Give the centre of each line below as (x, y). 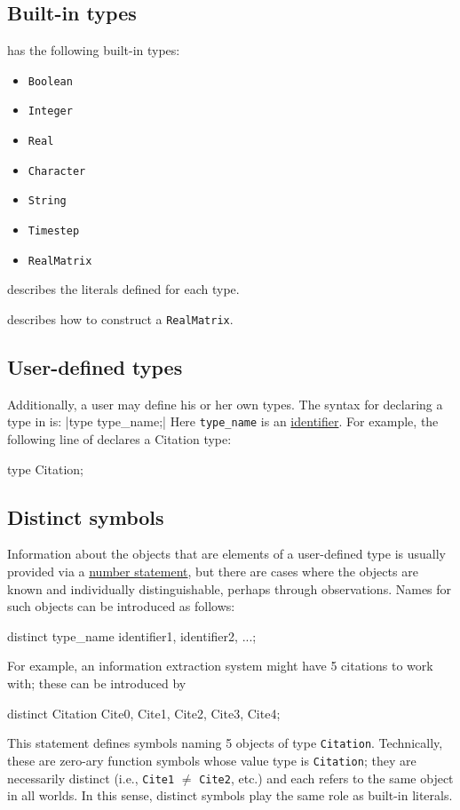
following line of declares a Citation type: (119, 439)
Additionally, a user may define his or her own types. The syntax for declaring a (225, 404)
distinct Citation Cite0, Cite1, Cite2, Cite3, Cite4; (144, 713)
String (47, 201)
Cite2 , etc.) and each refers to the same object (326, 778)
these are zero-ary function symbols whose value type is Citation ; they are (212, 760)
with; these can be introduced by (97, 683)
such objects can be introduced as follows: (121, 606)
